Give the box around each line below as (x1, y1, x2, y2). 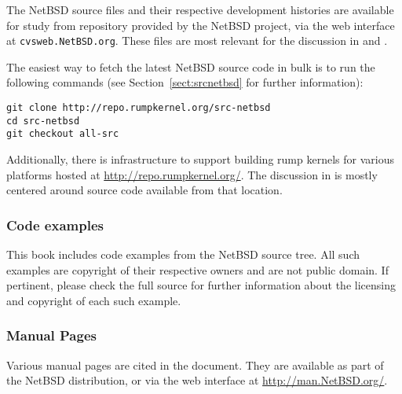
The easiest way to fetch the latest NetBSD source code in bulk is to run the (6, 58, 375, 75)
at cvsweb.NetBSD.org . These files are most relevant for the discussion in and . (6, 32, 388, 49)
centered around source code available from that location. (6, 182, 283, 198)
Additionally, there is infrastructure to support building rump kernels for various (6, 151, 394, 167)
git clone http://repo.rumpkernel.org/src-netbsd (6, 102, 271, 114)
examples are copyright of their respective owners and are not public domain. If (6, 261, 389, 278)
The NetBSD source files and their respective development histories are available (6, 2, 394, 17)
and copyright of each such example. (6, 292, 181, 308)
